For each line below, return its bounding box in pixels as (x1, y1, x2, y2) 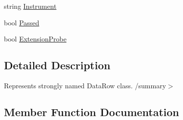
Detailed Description (4, 58, 111, 73)
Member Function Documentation (4, 104, 180, 119)
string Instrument (4, 1, 57, 11)
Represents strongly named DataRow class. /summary (4, 80, 166, 90)
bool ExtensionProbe (4, 34, 67, 44)
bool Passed (4, 17, 40, 27)
